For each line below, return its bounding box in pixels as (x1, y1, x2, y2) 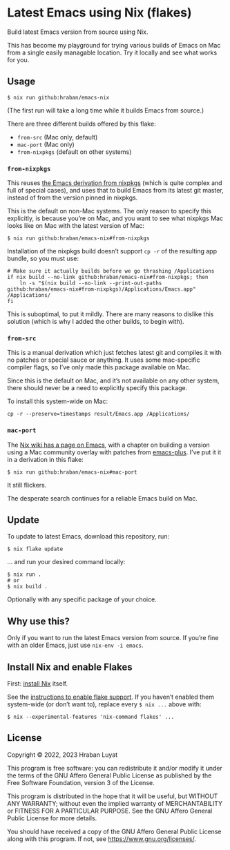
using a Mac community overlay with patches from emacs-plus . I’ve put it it (7, 447, 222, 456)
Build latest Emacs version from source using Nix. (7, 28, 148, 36)
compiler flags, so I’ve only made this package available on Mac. (7, 363, 191, 371)
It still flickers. (7, 481, 47, 489)
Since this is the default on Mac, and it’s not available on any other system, (7, 376, 220, 385)
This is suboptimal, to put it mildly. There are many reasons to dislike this (7, 310, 214, 318)
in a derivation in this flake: (7, 455, 84, 463)
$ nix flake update (7, 545, 64, 553)
